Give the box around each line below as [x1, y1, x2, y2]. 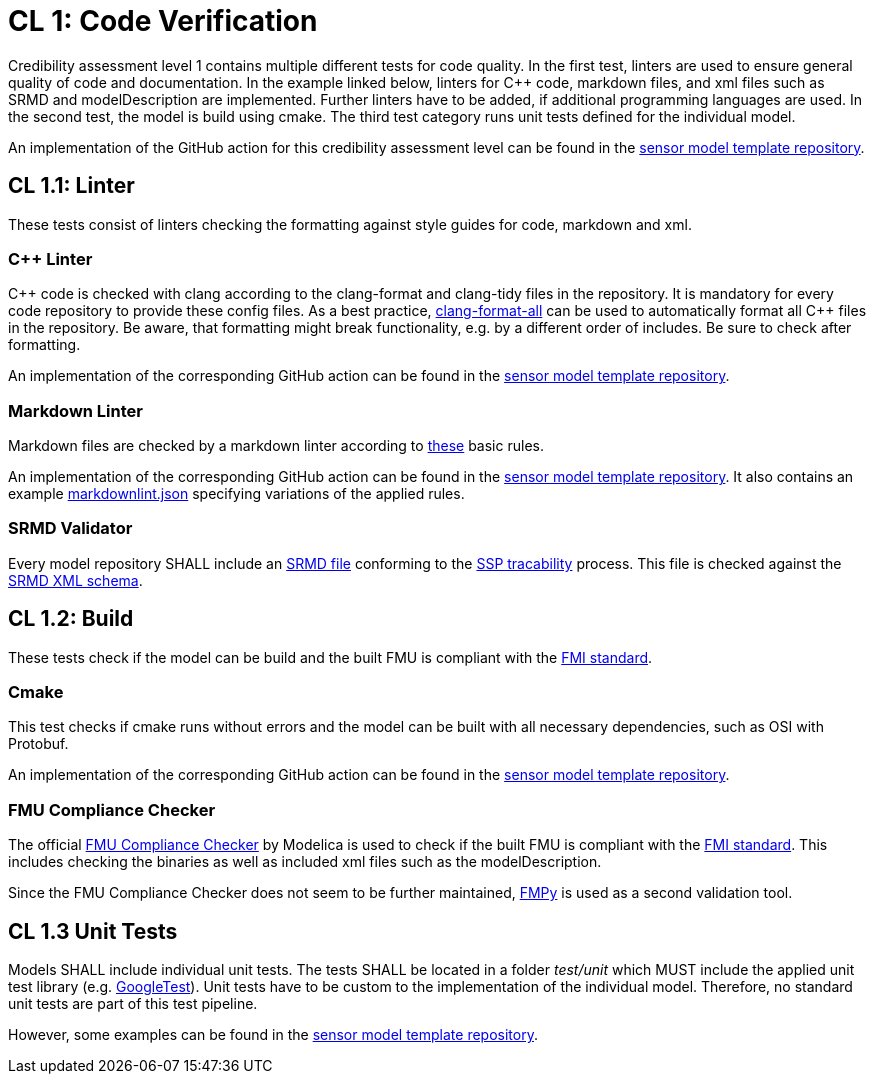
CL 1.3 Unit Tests [8, 918, 178, 944]
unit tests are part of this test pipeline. [8, 995, 258, 1013]
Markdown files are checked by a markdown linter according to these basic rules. [8, 437, 544, 455]
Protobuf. [8, 735, 69, 753]
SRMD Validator [8, 518, 133, 539]
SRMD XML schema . [8, 571, 143, 589]
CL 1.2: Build [8, 606, 134, 632]
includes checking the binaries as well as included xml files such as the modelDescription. [8, 853, 602, 871]
